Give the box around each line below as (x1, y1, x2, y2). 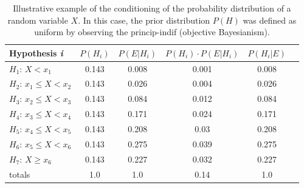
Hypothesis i (9, 46, 63, 59)
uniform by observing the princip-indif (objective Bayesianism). (34, 25, 270, 38)
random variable (7, 13, 68, 26)
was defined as (243, 13, 297, 26)
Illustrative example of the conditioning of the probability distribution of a (13, 2, 291, 14)
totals (9, 167, 30, 180)
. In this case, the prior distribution (78, 13, 210, 26)
